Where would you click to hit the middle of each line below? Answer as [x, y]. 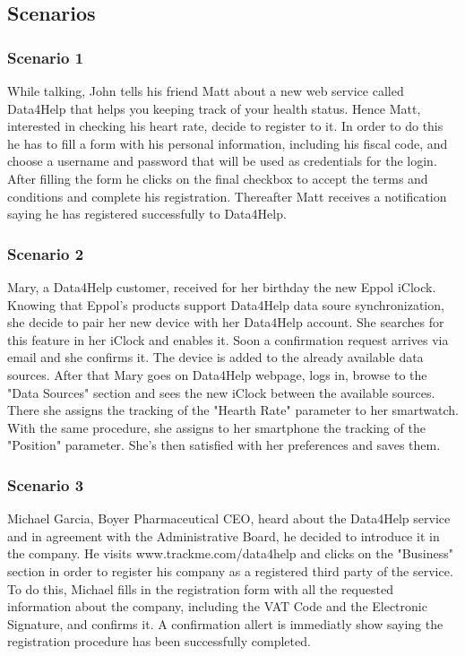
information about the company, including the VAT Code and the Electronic [217, 606]
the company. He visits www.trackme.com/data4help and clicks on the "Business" [231, 553]
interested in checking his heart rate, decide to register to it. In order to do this [225, 126]
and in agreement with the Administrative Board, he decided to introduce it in [224, 535]
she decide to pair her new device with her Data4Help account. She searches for [226, 322]
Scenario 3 [46, 484]
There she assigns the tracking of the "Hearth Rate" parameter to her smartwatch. [233, 410]
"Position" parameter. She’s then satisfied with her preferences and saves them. [224, 445]
